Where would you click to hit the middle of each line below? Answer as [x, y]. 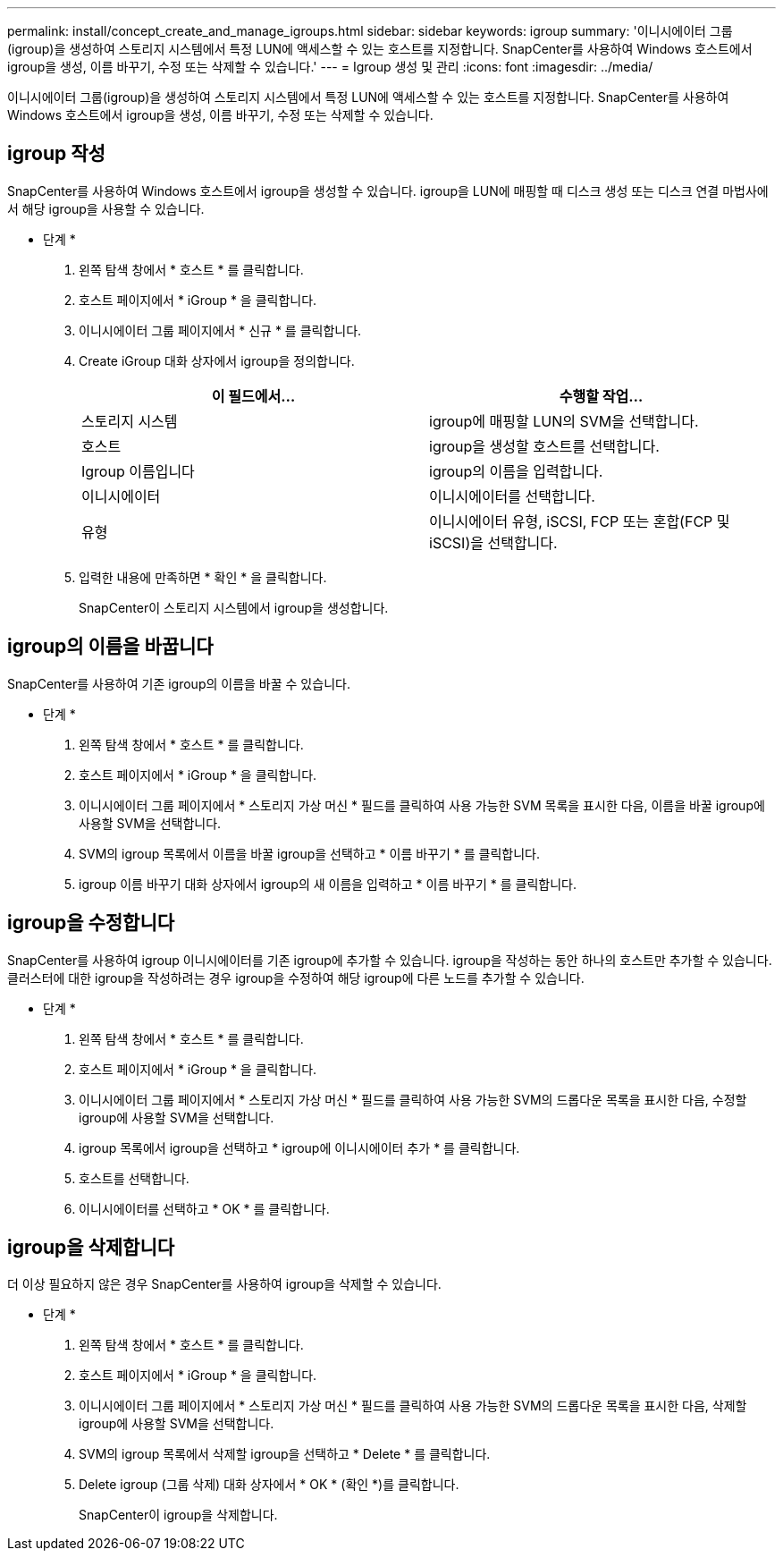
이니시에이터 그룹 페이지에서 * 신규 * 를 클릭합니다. [220, 330]
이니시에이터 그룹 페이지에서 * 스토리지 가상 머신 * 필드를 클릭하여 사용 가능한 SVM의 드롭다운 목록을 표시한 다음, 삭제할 [413, 1406]
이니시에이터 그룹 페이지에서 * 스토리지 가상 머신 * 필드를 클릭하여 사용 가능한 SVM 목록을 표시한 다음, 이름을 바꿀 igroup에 [422, 805]
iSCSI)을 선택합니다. [493, 542]
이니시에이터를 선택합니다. [512, 496]
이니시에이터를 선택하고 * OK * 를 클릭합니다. [204, 1208]
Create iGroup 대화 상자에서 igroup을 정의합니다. [217, 360]
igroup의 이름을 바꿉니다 [110, 647]
